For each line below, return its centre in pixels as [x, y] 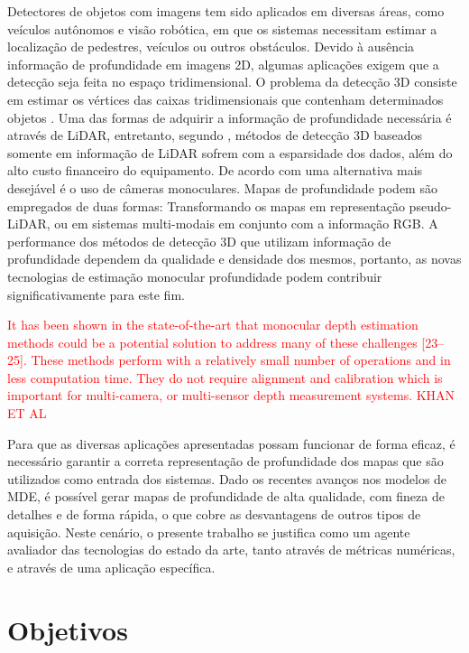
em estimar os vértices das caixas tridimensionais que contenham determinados [225, 99]
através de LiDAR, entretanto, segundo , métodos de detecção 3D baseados [215, 135]
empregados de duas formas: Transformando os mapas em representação [206, 205]
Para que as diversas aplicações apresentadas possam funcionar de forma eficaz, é [231, 443]
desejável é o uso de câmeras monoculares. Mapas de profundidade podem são [222, 187]
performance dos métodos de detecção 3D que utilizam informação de [199, 241]
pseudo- [430, 205]
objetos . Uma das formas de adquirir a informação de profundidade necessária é [230, 117]
